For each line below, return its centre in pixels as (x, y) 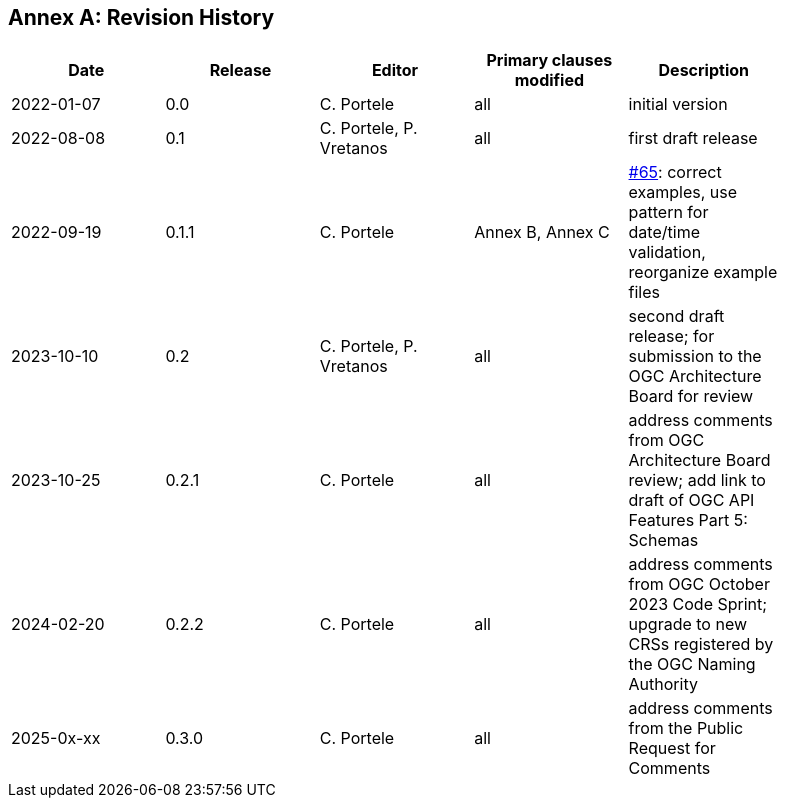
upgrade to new (688, 624)
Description (703, 70)
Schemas (663, 540)
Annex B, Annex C (542, 232)
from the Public (686, 728)
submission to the (695, 356)
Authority (663, 684)
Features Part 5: (688, 520)
